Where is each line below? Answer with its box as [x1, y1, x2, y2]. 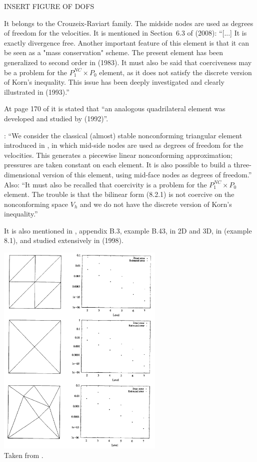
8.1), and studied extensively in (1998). [4, 235, 123, 246]
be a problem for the [4, 67, 67, 77]
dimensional [4, 169, 40, 179]
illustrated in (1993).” [4, 86, 69, 97]
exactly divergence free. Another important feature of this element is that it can [4, 37, 249, 48]
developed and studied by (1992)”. [4, 113, 108, 123]
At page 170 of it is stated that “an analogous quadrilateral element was [4, 103, 225, 114]
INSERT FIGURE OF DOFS [4, 1, 94, 11]
